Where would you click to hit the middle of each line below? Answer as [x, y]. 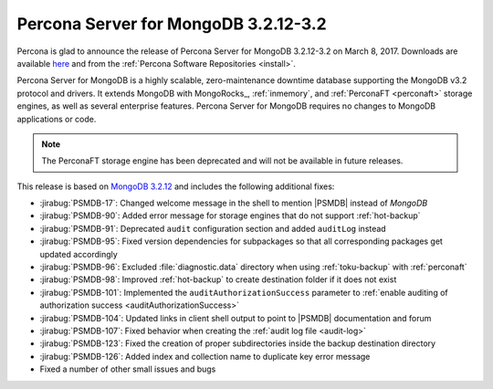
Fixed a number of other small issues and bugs [128, 369]
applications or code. [57, 119]
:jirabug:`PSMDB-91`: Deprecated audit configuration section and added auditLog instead [213, 228]
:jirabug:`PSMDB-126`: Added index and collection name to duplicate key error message [205, 356]
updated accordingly [79, 254]
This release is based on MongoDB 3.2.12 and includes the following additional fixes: [176, 186]
